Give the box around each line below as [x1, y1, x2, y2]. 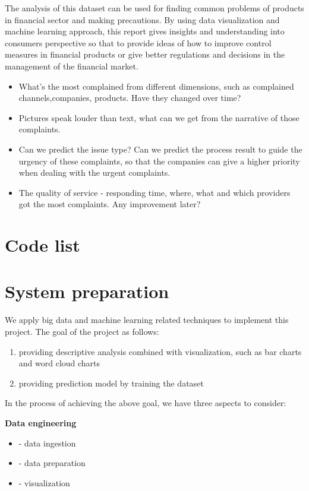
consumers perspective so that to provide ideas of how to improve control [5, 36, 272, 49]
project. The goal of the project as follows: [5, 325, 159, 337]
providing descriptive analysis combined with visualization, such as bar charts [18, 345, 302, 357]
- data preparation [18, 457, 86, 469]
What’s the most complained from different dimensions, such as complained [18, 80, 294, 92]
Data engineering [5, 416, 77, 429]
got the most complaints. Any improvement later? [18, 198, 201, 210]
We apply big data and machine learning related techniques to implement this [5, 313, 289, 326]
